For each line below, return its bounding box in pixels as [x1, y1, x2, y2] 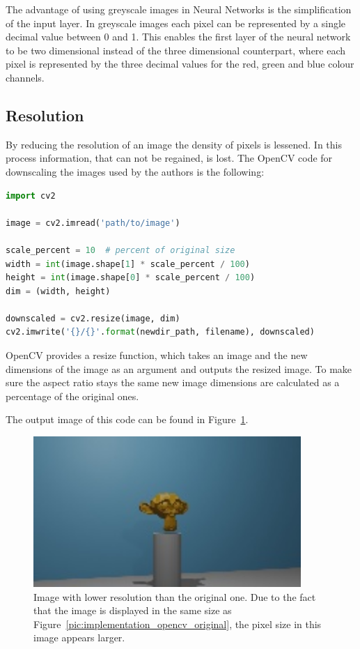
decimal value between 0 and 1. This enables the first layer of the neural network [6, 29, 351, 44]
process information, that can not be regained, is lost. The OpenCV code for [6, 151, 333, 165]
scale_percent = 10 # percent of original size [6, 245, 235, 255]
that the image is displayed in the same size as [33, 603, 232, 618]
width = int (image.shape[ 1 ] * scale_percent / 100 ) [6, 259, 250, 269]
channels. [6, 70, 45, 84]
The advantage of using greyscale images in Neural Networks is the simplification [6, 2, 352, 16]
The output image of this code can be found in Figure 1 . [6, 412, 249, 427]
